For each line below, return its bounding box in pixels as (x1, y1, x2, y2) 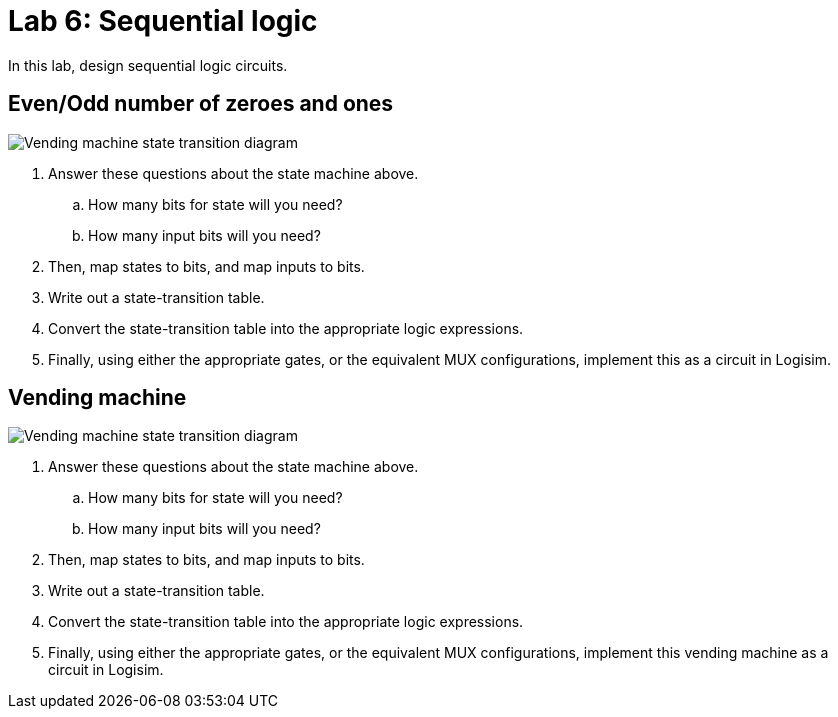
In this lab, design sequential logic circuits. (8, 56, 288, 74)
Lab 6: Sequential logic (8, 4, 318, 38)
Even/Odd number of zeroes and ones (8, 91, 394, 117)
